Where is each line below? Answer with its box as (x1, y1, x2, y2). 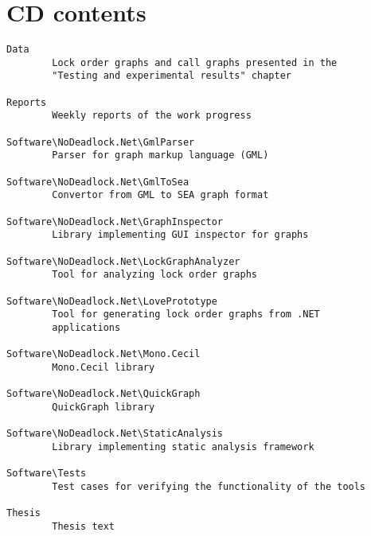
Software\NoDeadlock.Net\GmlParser (6, 136, 195, 148)
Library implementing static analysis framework (52, 441, 314, 452)
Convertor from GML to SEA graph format (52, 189, 269, 201)
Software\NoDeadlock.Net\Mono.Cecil (6, 348, 201, 360)
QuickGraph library (52, 401, 155, 413)
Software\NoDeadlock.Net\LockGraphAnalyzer (6, 255, 240, 267)
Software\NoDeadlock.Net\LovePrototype (6, 295, 217, 307)
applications (52, 321, 121, 333)
